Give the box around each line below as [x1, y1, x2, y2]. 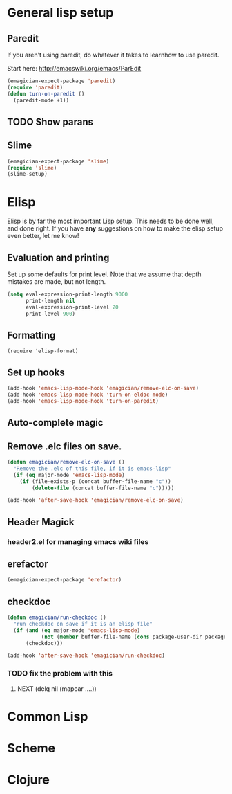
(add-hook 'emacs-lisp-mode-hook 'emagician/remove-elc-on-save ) [7, 385, 199, 392]
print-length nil [25, 297, 76, 304]
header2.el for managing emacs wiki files [7, 536, 149, 546]
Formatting [7, 329, 56, 341]
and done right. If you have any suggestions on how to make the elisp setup [7, 224, 223, 233]
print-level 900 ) [25, 310, 76, 317]
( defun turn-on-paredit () [7, 90, 85, 98]
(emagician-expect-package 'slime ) [7, 158, 110, 165]
